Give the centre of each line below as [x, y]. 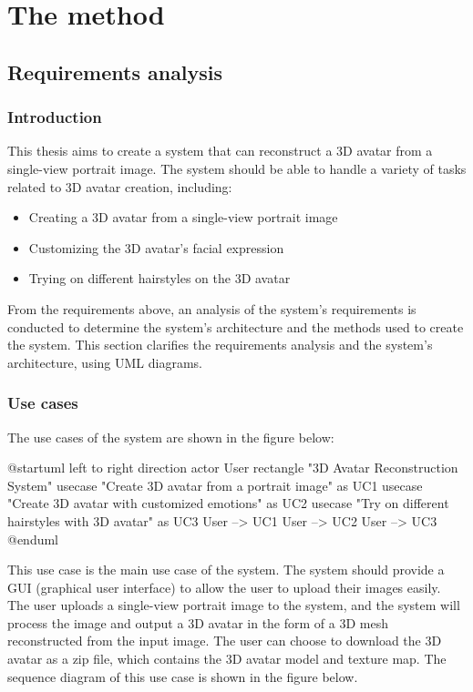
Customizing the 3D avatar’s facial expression [156, 247]
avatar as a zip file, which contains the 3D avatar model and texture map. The [227, 659]
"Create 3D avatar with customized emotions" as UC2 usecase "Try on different [228, 503]
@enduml [33, 539]
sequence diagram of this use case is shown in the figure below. [183, 676]
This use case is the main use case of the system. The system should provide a [226, 570]
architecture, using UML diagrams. [105, 362]
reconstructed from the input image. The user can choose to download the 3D [225, 641]
